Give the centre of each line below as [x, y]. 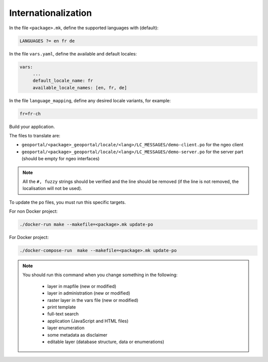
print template [62, 307]
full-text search [63, 314]
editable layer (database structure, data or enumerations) [106, 342]
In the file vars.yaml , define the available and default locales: [73, 54]
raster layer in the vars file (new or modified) [93, 300]
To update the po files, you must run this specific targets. [67, 202]
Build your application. [32, 126]
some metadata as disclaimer [77, 335]
